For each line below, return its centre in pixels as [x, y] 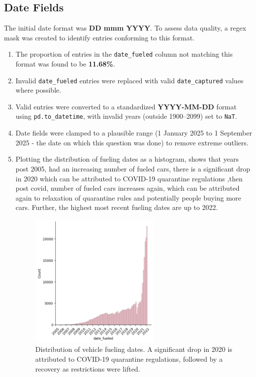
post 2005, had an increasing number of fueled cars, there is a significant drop [133, 168]
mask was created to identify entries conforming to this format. [99, 37]
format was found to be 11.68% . [65, 64]
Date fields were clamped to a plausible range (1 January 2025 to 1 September [134, 133]
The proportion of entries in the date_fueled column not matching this [124, 54]
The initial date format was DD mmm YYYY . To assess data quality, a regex [125, 28]
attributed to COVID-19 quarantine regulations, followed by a [129, 359]
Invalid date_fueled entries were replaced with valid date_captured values [129, 80]
